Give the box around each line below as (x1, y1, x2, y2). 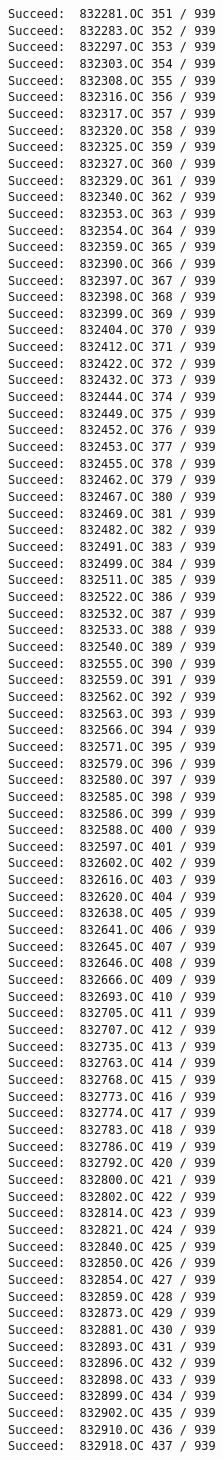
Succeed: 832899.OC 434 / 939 (8, 1389, 216, 1404)
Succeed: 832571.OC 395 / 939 (8, 739, 216, 754)
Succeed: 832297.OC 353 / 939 (8, 40, 216, 55)
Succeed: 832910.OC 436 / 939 (8, 1422, 216, 1437)
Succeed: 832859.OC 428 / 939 (8, 1289, 216, 1304)
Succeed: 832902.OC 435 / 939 (8, 1406, 216, 1421)
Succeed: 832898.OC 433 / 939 (8, 1372, 216, 1387)
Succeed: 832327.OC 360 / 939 (8, 156, 216, 171)
